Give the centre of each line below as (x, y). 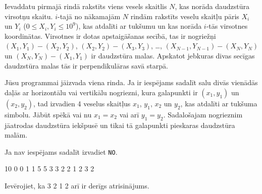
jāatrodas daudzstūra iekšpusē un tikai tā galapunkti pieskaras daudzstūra (120, 125)
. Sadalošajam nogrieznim (203, 114)
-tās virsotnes (227, 26)
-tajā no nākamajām (89, 16)
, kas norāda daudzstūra (212, 6)
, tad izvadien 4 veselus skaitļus (82, 103)
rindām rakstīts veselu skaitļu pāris (185, 16)
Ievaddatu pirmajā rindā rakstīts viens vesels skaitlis (86, 6)
